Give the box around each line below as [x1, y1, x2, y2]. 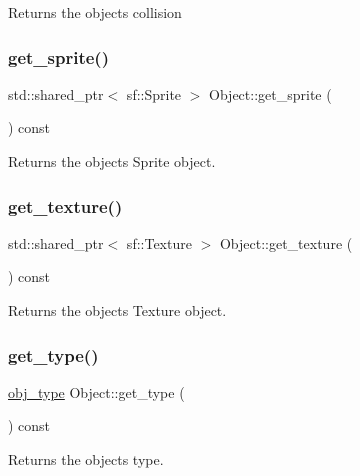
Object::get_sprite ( [209, 83, 332, 104]
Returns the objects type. [8, 449, 164, 469]
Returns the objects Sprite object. [8, 151, 216, 171]
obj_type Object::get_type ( [8, 381, 185, 402]
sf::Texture [126, 232, 192, 253]
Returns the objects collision [8, 2, 182, 22]
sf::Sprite [126, 83, 182, 104]
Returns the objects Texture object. [8, 300, 227, 320]
